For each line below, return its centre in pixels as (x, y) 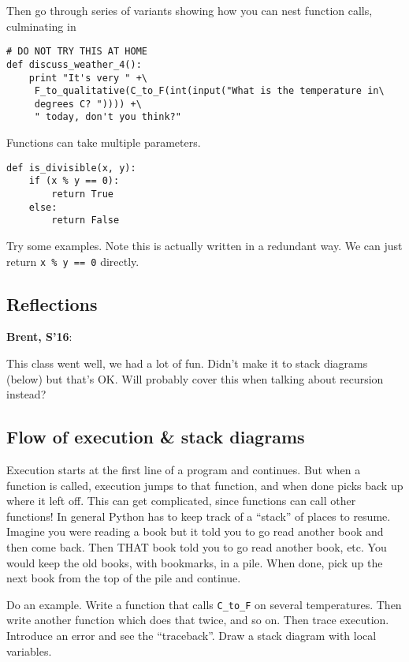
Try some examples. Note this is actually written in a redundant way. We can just (204, 245)
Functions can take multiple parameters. (104, 142)
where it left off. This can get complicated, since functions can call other (181, 501)
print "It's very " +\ (88, 78)
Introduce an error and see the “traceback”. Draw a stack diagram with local (191, 636)
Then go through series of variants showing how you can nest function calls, (190, 10)
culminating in (41, 26)
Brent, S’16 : (39, 337)
